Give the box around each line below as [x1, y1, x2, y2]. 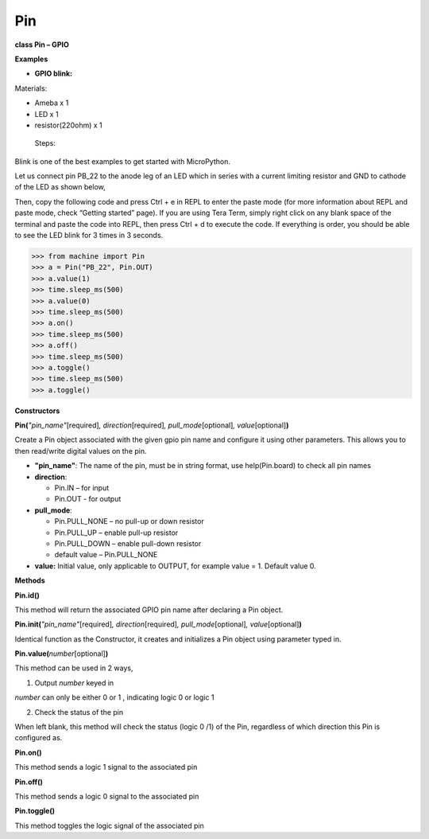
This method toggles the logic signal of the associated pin [14, 821, 204, 830]
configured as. [14, 733, 63, 743]
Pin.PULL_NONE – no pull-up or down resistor [54, 517, 204, 526]
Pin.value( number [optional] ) [14, 649, 109, 658]
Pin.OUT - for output [54, 494, 122, 504]
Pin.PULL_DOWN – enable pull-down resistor [54, 538, 202, 548]
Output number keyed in [34, 677, 114, 688]
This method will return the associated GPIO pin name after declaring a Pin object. [14, 605, 284, 615]
